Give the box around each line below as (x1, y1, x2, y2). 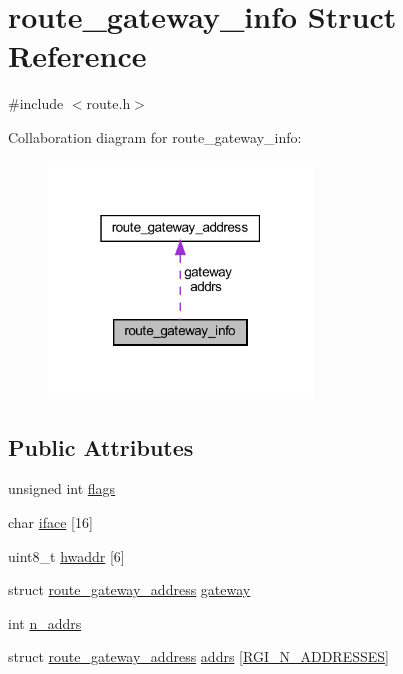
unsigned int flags (8, 478, 116, 499)
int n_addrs (8, 612, 82, 633)
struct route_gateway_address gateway (8, 579, 251, 600)
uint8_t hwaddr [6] (8, 545, 125, 566)
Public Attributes (8, 431, 194, 462)
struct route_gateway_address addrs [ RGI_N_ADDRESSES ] (8, 646, 389, 667)
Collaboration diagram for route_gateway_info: (8, 126, 302, 147)
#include (8, 93, 64, 114)
